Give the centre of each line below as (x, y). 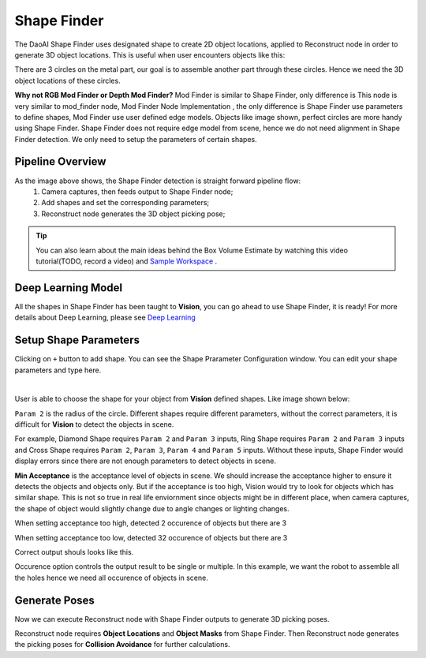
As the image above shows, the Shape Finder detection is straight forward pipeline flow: (158, 181)
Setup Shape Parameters (77, 340)
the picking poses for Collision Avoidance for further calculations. (122, 645)
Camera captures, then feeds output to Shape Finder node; (137, 191)
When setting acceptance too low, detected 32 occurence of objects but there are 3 (151, 537)
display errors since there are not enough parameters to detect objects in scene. (145, 461)
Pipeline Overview (60, 162)
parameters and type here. (58, 370)
